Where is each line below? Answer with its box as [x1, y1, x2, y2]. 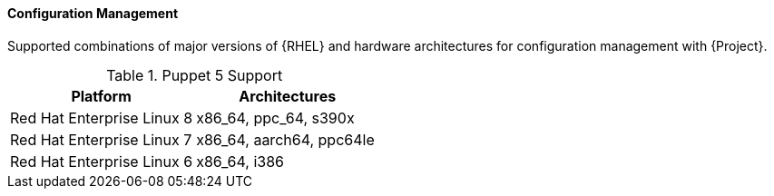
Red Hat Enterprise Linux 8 [10, 108, 193, 127]
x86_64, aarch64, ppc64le [196, 130, 375, 149]
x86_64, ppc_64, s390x [196, 108, 355, 127]
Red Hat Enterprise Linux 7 [10, 130, 192, 149]
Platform [71, 86, 132, 105]
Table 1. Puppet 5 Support [106, 65, 283, 84]
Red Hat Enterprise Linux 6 [10, 152, 193, 171]
